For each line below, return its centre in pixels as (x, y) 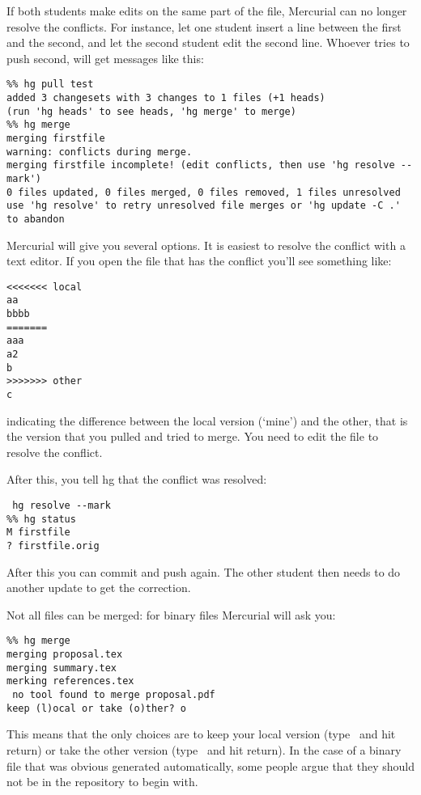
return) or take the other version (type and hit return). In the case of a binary (204, 750)
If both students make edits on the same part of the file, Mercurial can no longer (207, 11)
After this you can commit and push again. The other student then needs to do (204, 571)
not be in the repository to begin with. (102, 782)
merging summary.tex (62, 668)
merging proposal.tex (65, 655)
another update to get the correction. (99, 588)
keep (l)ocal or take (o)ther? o (96, 708)
